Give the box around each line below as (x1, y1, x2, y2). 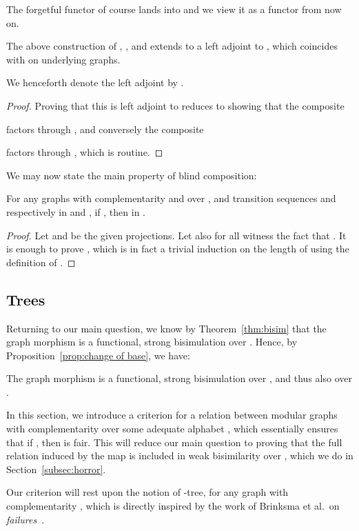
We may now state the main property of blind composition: (6, 168, 257, 182)
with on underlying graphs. (6, 52, 121, 66)
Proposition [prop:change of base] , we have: (6, 348, 190, 362)
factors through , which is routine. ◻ (6, 145, 163, 159)
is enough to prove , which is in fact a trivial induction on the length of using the (6, 241, 349, 256)
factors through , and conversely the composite (6, 121, 204, 136)
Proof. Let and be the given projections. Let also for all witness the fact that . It (6, 228, 347, 242)
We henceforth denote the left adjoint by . (6, 75, 184, 90)
